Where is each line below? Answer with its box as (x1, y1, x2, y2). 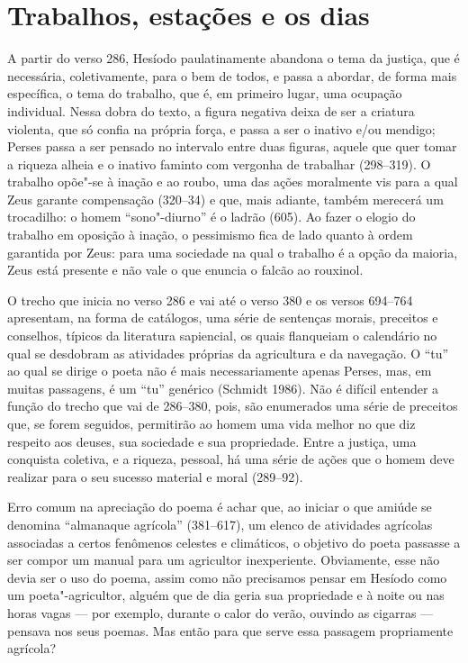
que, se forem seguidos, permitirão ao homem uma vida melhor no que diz (7, 414, 416, 432)
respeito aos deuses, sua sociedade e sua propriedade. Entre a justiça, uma (7, 431, 417, 450)
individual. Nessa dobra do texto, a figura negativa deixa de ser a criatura (7, 101, 415, 120)
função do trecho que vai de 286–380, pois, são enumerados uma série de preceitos (7, 396, 458, 415)
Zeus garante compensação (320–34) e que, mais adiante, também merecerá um (7, 189, 444, 208)
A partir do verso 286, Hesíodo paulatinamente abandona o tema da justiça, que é (7, 49, 460, 68)
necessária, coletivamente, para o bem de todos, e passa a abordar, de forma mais (7, 66, 457, 85)
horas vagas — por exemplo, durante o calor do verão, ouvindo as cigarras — (7, 603, 434, 622)
